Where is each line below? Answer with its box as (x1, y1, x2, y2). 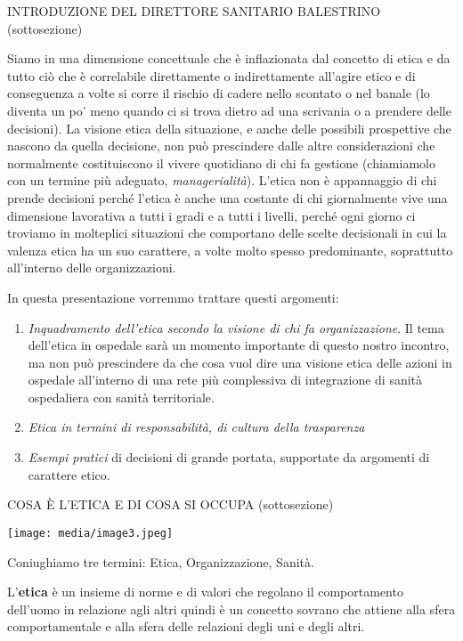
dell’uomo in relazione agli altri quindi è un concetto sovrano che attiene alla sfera (7, 599, 456, 618)
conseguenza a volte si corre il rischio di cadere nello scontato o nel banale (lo (7, 84, 430, 102)
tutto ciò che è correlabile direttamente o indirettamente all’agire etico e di (7, 66, 416, 85)
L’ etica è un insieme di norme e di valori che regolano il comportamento (7, 582, 403, 601)
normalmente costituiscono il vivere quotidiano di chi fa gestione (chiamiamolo (7, 153, 435, 172)
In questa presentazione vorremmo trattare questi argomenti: (7, 288, 339, 306)
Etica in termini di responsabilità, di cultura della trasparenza (28, 418, 365, 436)
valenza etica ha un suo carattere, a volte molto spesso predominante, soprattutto (7, 240, 453, 259)
